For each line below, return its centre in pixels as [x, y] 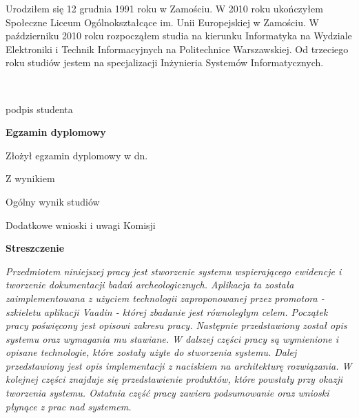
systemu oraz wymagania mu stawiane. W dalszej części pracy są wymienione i [172, 338]
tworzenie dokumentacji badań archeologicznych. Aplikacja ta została [150, 285]
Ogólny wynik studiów [53, 201]
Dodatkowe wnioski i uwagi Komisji [81, 225]
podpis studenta [39, 109]
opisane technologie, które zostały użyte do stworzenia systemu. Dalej [151, 352]
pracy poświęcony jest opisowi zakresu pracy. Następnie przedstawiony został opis [176, 325]
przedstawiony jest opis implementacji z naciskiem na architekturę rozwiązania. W [179, 365]
